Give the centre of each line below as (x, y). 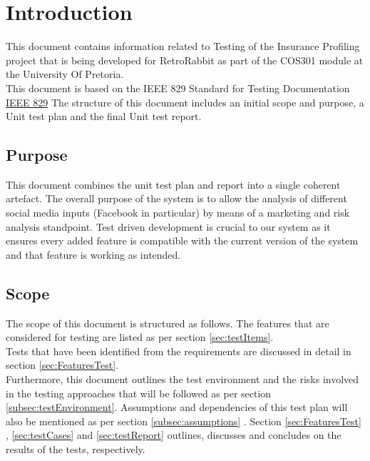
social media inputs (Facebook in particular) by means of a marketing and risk (178, 213)
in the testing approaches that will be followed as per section (139, 393)
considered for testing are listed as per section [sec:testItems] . (140, 337)
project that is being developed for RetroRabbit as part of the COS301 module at (185, 60)
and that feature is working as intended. (93, 254)
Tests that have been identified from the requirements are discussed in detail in (179, 351)
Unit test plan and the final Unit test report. (104, 116)
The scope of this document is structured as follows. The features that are (168, 323)
